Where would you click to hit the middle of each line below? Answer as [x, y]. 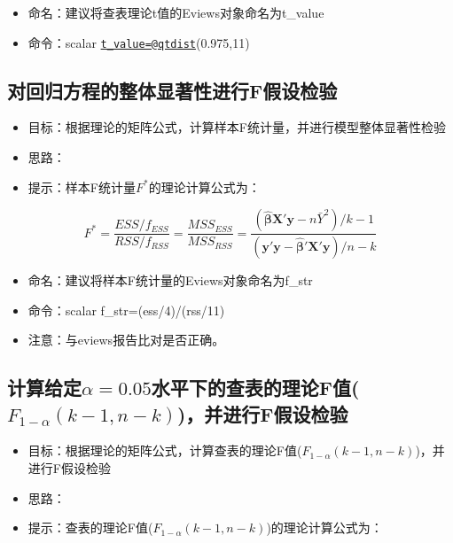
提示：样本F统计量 [82, 186]
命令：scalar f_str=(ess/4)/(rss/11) [126, 310]
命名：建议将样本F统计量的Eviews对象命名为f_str [170, 280]
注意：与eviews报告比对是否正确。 [126, 340]
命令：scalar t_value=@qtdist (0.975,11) [139, 42]
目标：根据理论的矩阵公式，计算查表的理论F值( [165, 450]
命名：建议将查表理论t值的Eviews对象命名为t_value [176, 12]
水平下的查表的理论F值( [255, 388]
